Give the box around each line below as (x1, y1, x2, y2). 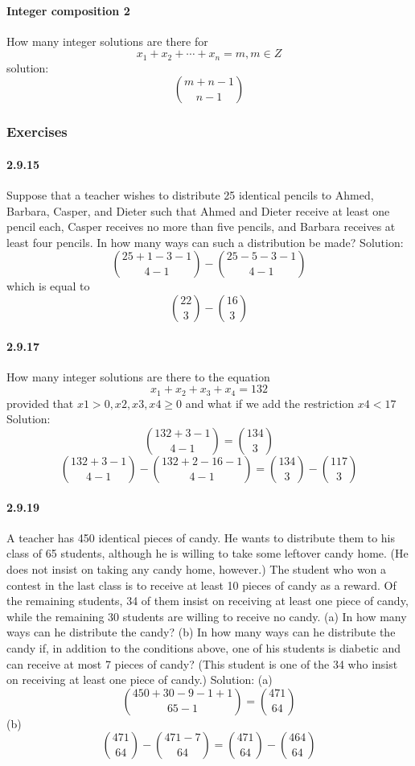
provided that (6, 394, 74, 411)
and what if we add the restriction (185, 394, 355, 411)
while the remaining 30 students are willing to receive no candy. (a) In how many (6, 607, 407, 624)
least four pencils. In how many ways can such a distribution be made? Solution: (6, 233, 404, 250)
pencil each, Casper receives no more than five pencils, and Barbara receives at (6, 218, 396, 235)
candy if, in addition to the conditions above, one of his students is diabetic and (6, 640, 401, 657)
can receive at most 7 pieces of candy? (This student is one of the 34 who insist (6, 655, 398, 672)
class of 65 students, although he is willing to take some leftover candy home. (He (6, 545, 409, 562)
